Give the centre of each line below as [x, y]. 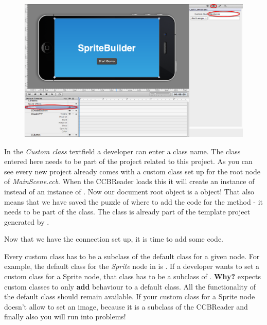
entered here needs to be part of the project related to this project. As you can [128, 161]
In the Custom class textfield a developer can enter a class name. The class [122, 151]
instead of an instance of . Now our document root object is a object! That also [129, 191]
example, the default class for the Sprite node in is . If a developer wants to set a [132, 266]
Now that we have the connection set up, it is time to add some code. [114, 239]
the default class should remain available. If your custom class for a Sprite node [130, 296]
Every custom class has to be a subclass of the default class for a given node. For [132, 256]
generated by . [27, 221]
